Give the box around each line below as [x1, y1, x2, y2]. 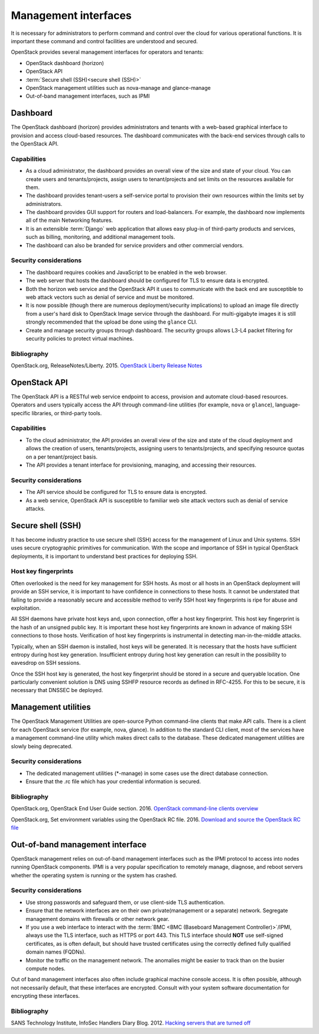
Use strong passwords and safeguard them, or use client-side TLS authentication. [25, 899, 226, 906]
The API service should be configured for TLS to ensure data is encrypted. [25, 489, 207, 496]
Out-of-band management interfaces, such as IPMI [25, 92, 150, 100]
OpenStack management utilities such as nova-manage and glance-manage [25, 84, 211, 91]
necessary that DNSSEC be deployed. [11, 687, 103, 694]
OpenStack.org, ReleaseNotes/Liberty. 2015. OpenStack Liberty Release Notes [11, 362, 203, 369]
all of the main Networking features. [25, 217, 113, 224]
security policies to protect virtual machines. [25, 335, 134, 342]
